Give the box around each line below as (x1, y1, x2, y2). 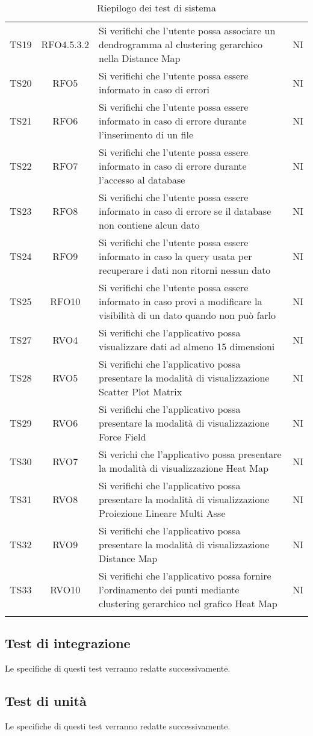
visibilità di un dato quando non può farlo (99, 308, 276, 322)
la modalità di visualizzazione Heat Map (99, 461, 268, 475)
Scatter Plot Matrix (99, 385, 182, 398)
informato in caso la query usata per (99, 249, 252, 263)
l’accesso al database (99, 173, 185, 187)
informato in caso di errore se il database (99, 204, 271, 218)
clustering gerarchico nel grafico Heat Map (99, 596, 277, 610)
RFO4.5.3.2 (41, 37, 90, 51)
